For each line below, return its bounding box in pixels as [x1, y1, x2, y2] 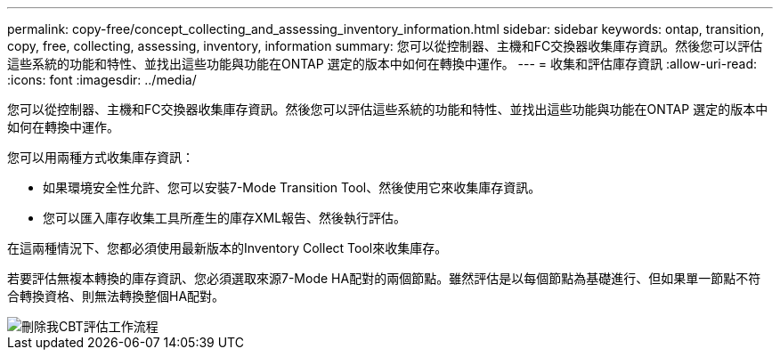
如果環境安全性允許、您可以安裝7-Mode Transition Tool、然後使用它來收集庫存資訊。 [43, 180, 541, 195]
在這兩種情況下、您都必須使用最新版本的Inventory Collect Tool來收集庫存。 [7, 240, 448, 256]
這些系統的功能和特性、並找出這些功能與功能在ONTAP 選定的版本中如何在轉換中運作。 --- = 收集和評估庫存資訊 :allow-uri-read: [7, 56, 758, 71]
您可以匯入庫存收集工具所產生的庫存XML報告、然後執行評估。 [43, 210, 407, 225]
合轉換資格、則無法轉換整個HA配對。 [7, 288, 225, 304]
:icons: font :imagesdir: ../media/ [7, 72, 197, 87]
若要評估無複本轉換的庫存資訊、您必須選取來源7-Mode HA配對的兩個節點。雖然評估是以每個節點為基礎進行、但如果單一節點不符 [7, 271, 761, 286]
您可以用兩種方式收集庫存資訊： [7, 150, 194, 165]
